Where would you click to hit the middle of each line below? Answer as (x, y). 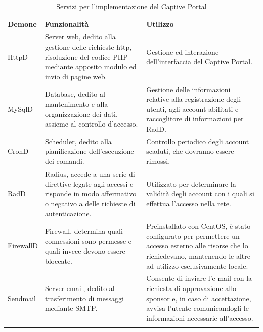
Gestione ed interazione (183, 51)
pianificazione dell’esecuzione (89, 151)
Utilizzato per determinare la (191, 183)
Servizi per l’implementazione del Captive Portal (131, 6)
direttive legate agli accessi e (89, 183)
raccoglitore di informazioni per (195, 119)
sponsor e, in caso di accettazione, (199, 298)
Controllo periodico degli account (198, 141)
